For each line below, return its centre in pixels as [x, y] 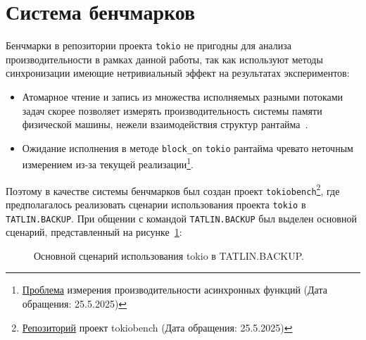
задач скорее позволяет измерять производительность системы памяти [172, 110]
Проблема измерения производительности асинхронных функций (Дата [175, 290]
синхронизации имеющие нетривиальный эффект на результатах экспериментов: [178, 73]
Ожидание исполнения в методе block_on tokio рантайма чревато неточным [188, 147]
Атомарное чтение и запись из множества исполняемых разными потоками [183, 96]
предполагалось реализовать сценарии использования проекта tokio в [156, 204]
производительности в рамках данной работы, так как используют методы [164, 59]
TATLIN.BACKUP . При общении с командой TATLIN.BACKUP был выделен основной [181, 218]
